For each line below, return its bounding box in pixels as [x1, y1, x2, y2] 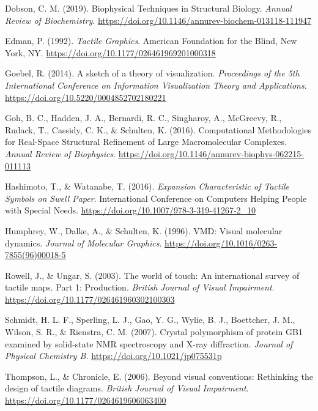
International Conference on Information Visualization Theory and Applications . [5, 78, 307, 91]
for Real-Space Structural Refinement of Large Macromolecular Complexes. [5, 135, 287, 148]
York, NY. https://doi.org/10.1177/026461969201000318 [5, 46, 216, 59]
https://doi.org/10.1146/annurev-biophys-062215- [118, 147, 304, 160]
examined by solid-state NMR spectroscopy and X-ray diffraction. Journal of [5, 337, 293, 350]
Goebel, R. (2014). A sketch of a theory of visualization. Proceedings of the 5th [5, 67, 300, 80]
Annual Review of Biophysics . [5, 147, 116, 160]
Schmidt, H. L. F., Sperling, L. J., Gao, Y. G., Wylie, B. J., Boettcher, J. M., [5, 313, 295, 326]
